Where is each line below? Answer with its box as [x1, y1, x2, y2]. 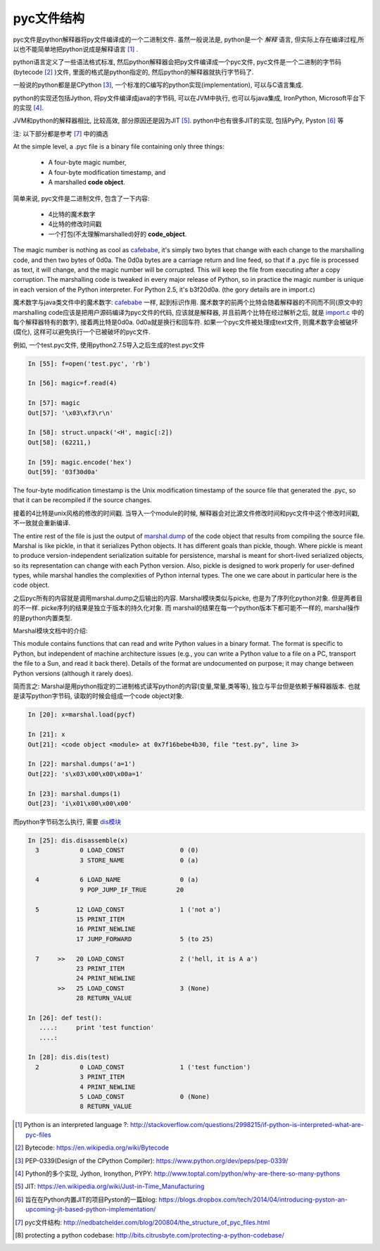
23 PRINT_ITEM [76, 964, 125, 972]
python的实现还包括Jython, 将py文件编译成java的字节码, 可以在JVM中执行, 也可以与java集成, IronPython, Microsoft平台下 [13, 94, 365, 102]
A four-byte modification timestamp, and [48, 168, 166, 176]
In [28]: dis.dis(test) [27, 1053, 110, 1062]
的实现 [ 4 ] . [13, 103, 44, 112]
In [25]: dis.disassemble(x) [27, 836, 129, 845]
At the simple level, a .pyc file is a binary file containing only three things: [13, 142, 224, 151]
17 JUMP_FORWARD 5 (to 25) [76, 935, 214, 943]
